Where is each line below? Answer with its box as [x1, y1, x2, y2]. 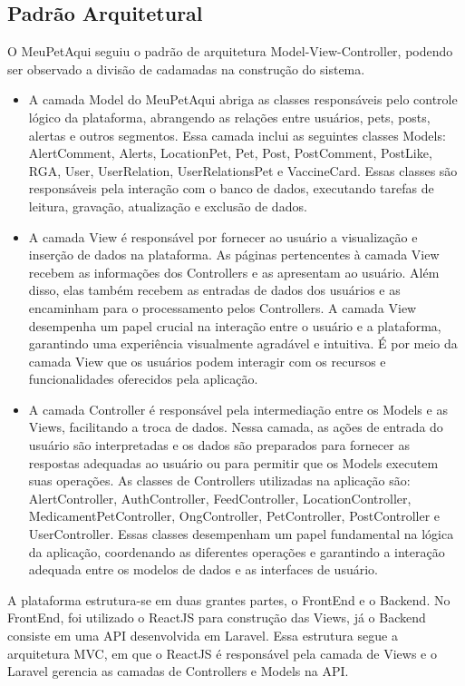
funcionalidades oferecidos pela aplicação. [28, 369, 258, 388]
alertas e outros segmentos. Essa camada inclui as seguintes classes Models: [28, 125, 446, 144]
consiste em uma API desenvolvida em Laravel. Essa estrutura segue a [7, 626, 398, 645]
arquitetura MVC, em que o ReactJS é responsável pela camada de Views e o [7, 643, 437, 662]
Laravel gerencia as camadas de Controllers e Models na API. [7, 661, 349, 681]
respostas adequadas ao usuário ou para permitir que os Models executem [28, 453, 439, 472]
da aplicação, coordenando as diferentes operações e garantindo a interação [28, 542, 445, 561]
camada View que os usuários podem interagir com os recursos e [28, 351, 386, 370]
